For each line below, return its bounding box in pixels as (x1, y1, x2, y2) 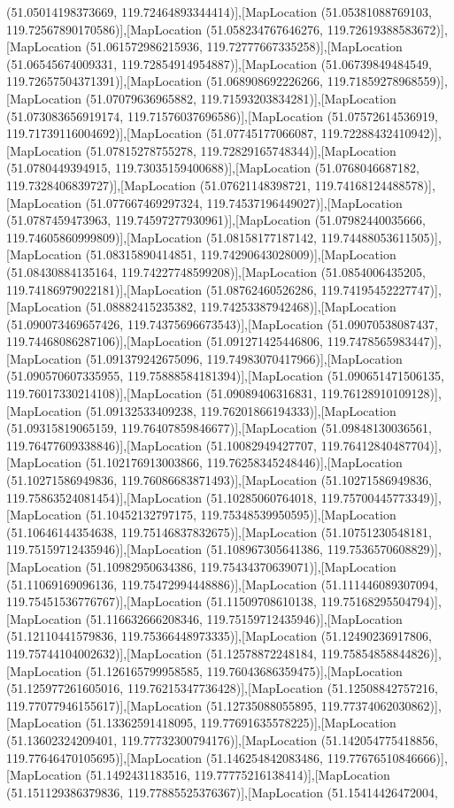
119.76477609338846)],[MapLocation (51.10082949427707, (6, 435, 318, 454)
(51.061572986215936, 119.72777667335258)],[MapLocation (85, 37, 403, 56)
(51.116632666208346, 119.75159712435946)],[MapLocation (85, 609, 403, 627)
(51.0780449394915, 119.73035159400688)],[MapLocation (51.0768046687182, (6, 158, 419, 177)
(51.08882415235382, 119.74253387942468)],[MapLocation (85, 297, 396, 316)
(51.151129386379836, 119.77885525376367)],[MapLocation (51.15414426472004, (6, 782, 438, 801)
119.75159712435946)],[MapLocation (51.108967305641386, (6, 540, 324, 558)
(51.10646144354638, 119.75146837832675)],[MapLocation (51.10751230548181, (6, 522, 432, 541)
